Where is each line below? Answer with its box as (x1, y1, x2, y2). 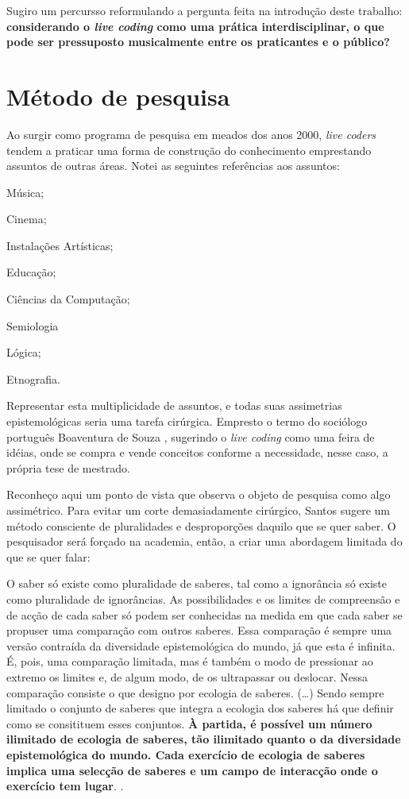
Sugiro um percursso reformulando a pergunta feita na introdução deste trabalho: (6, 2, 403, 18)
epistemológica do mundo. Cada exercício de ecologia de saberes (6, 746, 365, 762)
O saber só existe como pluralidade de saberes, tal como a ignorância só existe (6, 575, 387, 592)
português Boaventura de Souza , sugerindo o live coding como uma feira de (6, 428, 375, 445)
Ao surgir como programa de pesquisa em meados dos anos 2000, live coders (6, 125, 376, 142)
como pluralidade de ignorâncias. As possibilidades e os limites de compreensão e (6, 590, 400, 607)
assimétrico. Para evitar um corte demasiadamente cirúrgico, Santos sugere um (6, 502, 391, 518)
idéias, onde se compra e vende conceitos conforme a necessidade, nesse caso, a (6, 444, 388, 461)
